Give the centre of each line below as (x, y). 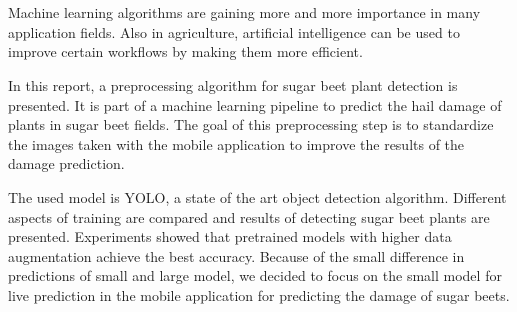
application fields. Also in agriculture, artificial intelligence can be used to (234, 31)
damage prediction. (66, 163)
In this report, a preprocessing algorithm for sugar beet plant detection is (233, 84)
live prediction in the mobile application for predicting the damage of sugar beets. (259, 294)
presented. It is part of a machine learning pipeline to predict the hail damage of (255, 104)
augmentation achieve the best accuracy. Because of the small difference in (236, 255)
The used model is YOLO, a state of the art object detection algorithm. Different (257, 196)
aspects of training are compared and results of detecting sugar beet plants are (249, 216)
